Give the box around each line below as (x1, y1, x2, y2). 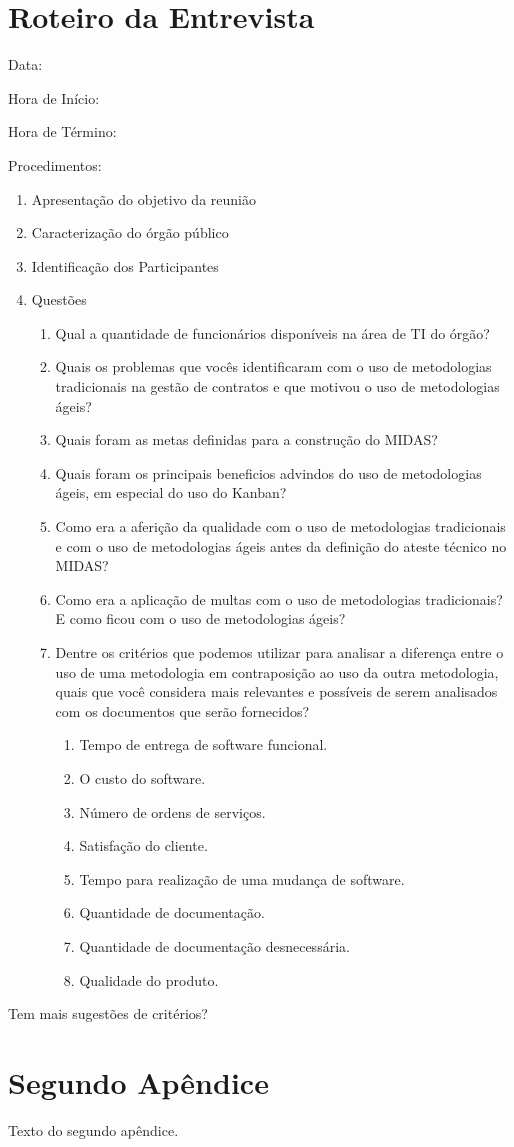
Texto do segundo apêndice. (8, 1119, 179, 1140)
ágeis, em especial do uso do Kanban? (55, 482, 287, 503)
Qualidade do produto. (79, 969, 219, 990)
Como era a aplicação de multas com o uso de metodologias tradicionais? (55, 588, 503, 609)
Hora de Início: (8, 87, 100, 108)
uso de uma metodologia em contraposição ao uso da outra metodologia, (55, 661, 499, 682)
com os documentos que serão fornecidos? (55, 700, 310, 721)
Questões (31, 289, 87, 310)
